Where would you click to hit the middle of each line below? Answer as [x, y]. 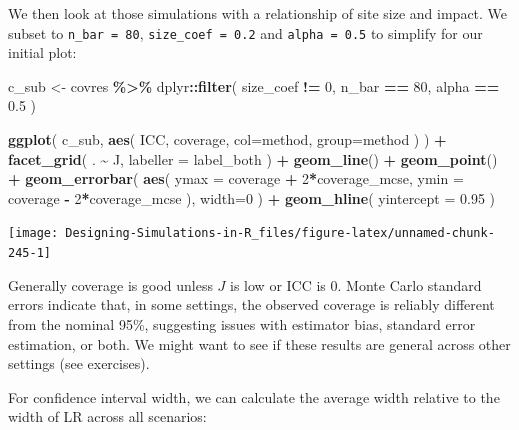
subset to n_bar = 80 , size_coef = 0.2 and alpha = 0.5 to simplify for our [245, 32]
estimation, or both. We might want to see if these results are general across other [259, 343]
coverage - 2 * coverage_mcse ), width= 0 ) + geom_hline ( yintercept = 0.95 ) [252, 197]
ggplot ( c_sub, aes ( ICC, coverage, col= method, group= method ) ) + [227, 139]
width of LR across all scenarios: [107, 416]
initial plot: [42, 52]
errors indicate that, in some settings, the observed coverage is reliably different [251, 304]
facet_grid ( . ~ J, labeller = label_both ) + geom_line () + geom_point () [253, 158]
